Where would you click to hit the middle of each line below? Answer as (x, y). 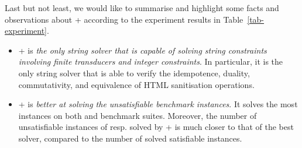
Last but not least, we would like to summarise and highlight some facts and (142, 8)
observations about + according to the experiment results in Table (124, 19)
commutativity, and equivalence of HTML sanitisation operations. (136, 84)
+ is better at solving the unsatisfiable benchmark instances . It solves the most (158, 104)
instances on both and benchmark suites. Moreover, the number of (138, 115)
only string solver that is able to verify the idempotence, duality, (134, 73)
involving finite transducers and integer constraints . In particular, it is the (151, 61)
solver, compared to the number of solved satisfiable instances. (130, 138)
